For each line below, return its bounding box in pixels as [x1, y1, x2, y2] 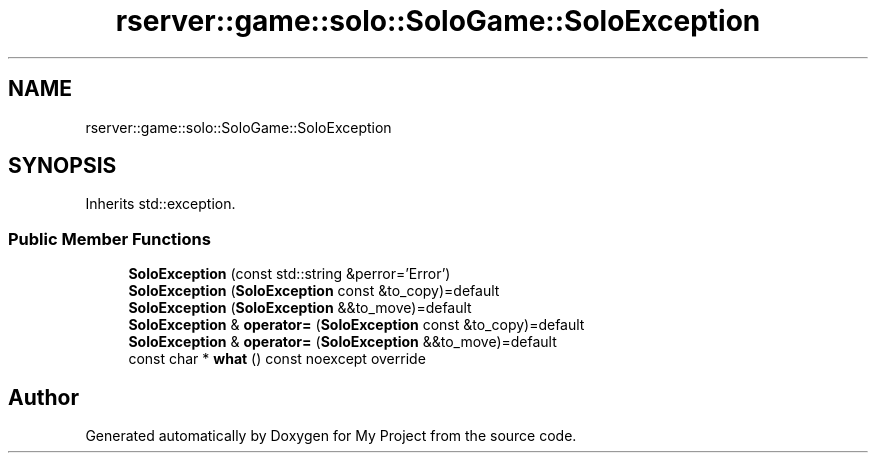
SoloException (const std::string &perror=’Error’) [128, 265, 451, 283]
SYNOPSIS [8, 153, 117, 179]
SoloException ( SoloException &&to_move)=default [128, 299, 472, 317]
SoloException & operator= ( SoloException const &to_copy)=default [128, 316, 585, 334]
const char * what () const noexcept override [128, 350, 426, 368]
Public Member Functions [8, 228, 211, 249]
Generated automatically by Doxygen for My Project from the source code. [85, 427, 577, 445]
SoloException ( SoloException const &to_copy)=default [128, 282, 500, 300]
